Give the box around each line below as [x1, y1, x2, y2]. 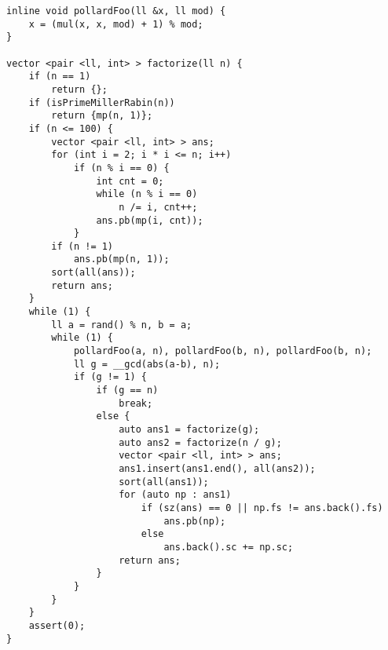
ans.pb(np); [163, 515, 226, 527]
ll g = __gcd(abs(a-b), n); [73, 358, 221, 370]
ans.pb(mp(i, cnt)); [96, 214, 203, 226]
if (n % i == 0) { [73, 162, 170, 173]
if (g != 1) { [73, 371, 147, 383]
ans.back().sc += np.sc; [163, 541, 294, 553]
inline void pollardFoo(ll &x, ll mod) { [6, 5, 226, 16]
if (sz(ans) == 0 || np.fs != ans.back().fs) [141, 502, 383, 513]
